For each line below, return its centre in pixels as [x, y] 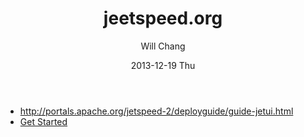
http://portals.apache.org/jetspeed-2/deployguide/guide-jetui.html [156, 111]
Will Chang [163, 46]
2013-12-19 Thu [163, 65]
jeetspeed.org [163, 18]
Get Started [43, 121]
